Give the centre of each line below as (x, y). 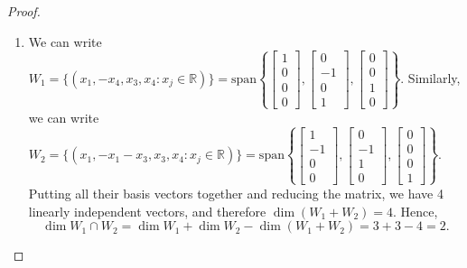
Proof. (24, 11)
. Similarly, (430, 78)
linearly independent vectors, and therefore (147, 211)
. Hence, (416, 211)
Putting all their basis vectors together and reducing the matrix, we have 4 (236, 193)
